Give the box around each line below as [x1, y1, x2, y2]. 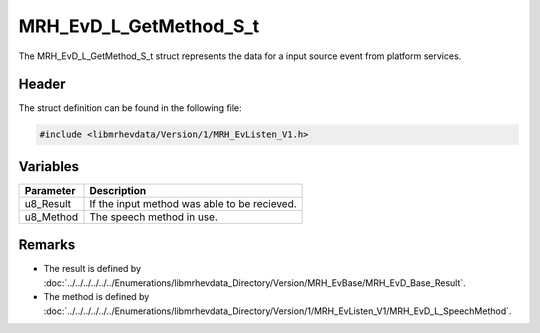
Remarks [18, 236, 76, 254]
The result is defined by [43, 263, 142, 275]
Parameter [24, 183, 76, 197]
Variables [18, 158, 80, 175]
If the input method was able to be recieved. [89, 196, 297, 210]
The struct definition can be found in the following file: [18, 102, 242, 114]
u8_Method [24, 210, 79, 224]
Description [89, 183, 147, 197]
